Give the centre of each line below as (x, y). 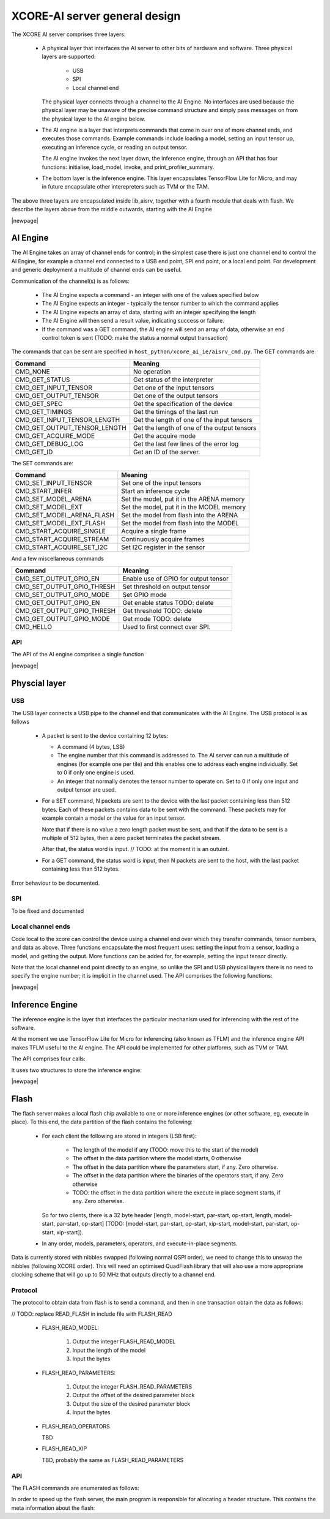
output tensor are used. (86, 789)
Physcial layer (39, 683)
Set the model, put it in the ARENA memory (183, 499)
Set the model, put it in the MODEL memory (184, 507)
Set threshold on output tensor (167, 587)
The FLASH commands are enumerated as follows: (75, 1488)
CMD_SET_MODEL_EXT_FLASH (60, 523)
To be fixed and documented (48, 911)
